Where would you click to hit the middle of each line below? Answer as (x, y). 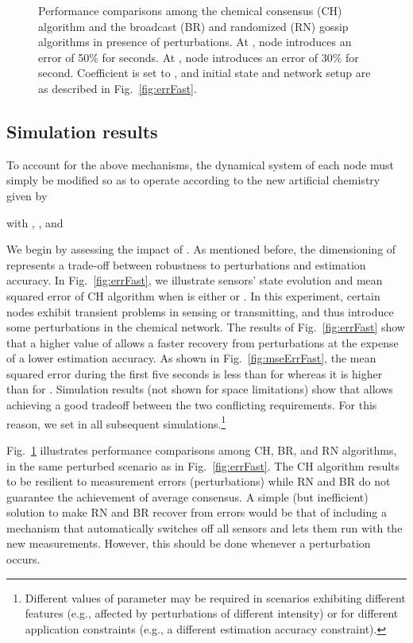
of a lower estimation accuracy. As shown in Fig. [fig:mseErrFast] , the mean (191, 358)
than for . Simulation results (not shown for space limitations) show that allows (200, 389)
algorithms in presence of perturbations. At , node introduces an (195, 42)
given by (27, 195)
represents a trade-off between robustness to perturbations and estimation (186, 264)
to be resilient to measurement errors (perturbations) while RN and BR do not (199, 481)
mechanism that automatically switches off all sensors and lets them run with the (205, 527)
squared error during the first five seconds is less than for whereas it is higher (195, 373)
